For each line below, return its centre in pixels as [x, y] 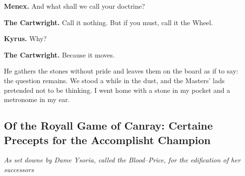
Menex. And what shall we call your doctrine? [75, 6]
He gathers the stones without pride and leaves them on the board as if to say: [121, 71]
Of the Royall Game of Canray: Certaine [108, 125]
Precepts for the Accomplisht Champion [107, 139]
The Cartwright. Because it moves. [59, 54]
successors [19, 169]
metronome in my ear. [37, 99]
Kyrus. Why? [25, 38]
